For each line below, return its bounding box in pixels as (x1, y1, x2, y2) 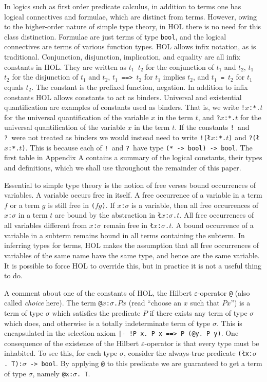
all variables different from (4, 220, 87, 231)
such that (190, 297, 220, 308)
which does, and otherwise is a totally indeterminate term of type (4, 317, 211, 328)
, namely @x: (32, 368, 73, 378)
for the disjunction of (12, 71, 79, 82)
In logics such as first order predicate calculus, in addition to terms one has (4, 1, 241, 11)
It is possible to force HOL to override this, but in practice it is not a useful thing (4, 260, 261, 271)
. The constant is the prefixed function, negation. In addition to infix (31, 81, 248, 92)
